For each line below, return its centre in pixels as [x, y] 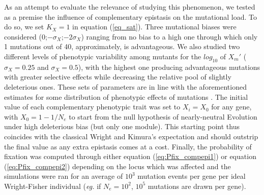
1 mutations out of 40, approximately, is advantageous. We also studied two [122, 46]
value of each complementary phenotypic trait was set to [92, 107]
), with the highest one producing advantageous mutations [169, 67]
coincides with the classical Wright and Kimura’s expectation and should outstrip [131, 136]
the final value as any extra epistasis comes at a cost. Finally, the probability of [128, 146]
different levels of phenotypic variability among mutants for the [103, 56]
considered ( [23, 36]
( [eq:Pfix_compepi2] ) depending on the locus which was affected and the [118, 166]
